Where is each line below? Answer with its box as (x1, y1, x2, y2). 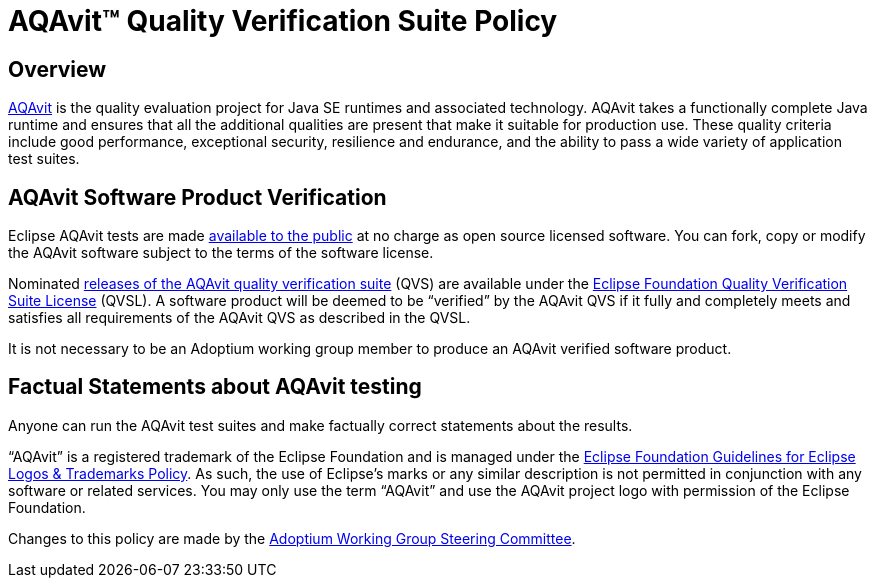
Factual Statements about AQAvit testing (8, 374, 422, 400)
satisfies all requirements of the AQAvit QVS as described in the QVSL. (8, 309, 471, 327)
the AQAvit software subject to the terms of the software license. (8, 244, 434, 262)
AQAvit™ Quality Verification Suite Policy (8, 4, 558, 38)
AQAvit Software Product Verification (8, 184, 387, 210)
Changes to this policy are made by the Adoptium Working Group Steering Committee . (8, 529, 576, 547)
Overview (8, 56, 107, 82)
